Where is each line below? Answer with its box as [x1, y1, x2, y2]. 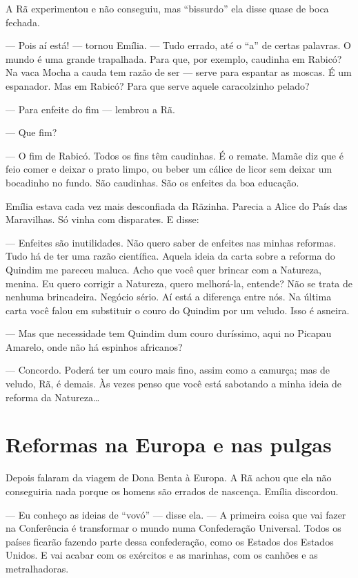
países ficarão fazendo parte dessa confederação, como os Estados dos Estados [6, 534, 334, 548]
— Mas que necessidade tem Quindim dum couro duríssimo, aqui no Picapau [6, 326, 332, 340]
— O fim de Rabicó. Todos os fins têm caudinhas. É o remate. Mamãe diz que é [6, 148, 344, 162]
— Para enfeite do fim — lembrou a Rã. [6, 102, 175, 116]
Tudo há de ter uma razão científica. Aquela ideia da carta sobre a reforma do [6, 249, 335, 263]
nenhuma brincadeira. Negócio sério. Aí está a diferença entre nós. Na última [6, 289, 332, 304]
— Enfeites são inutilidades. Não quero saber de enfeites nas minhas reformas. [6, 235, 336, 249]
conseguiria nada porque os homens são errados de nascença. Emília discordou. [6, 483, 339, 498]
